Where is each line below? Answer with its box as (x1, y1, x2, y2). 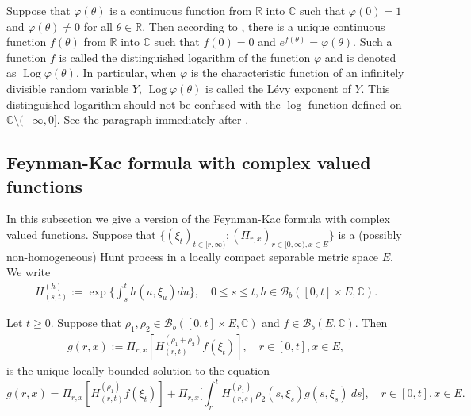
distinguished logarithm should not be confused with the (6, 95, 281, 112)
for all (83, 17, 113, 34)
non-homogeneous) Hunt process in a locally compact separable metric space (6, 248, 379, 264)
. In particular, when (75, 64, 177, 81)
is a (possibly (338, 225, 402, 242)
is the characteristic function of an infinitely (190, 64, 404, 81)
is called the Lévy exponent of (205, 79, 351, 96)
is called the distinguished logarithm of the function (59, 48, 311, 65)
